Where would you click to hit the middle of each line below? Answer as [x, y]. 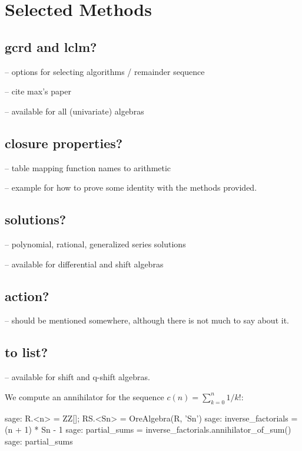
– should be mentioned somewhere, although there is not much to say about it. [147, 320]
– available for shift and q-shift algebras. [77, 377]
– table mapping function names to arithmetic [88, 167]
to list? [26, 352]
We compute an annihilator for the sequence [84, 396]
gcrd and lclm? [51, 46]
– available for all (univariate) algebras [74, 111]
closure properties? [64, 143]
